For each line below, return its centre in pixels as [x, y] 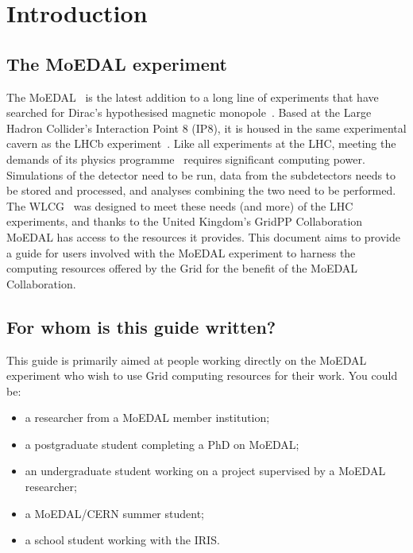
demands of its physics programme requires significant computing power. [186, 159]
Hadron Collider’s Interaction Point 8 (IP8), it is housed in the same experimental [206, 128]
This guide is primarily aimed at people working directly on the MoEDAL [187, 360]
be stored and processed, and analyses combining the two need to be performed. [201, 190]
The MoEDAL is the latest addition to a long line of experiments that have [193, 97]
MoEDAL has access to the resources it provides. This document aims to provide [203, 236]
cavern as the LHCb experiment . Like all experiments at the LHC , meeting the [201, 143]
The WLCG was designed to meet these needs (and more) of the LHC [180, 205]
